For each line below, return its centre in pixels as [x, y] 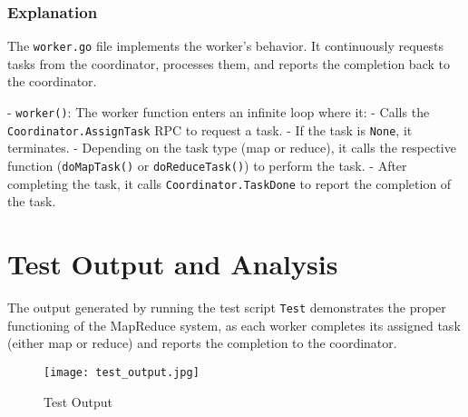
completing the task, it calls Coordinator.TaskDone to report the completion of [229, 183]
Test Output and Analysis [173, 264]
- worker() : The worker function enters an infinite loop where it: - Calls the [219, 112]
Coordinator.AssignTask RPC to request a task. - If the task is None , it [210, 129]
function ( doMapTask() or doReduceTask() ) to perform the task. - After [207, 165]
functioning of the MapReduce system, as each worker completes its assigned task [234, 325]
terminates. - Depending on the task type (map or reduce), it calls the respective [232, 148]
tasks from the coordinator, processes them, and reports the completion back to [229, 63]
